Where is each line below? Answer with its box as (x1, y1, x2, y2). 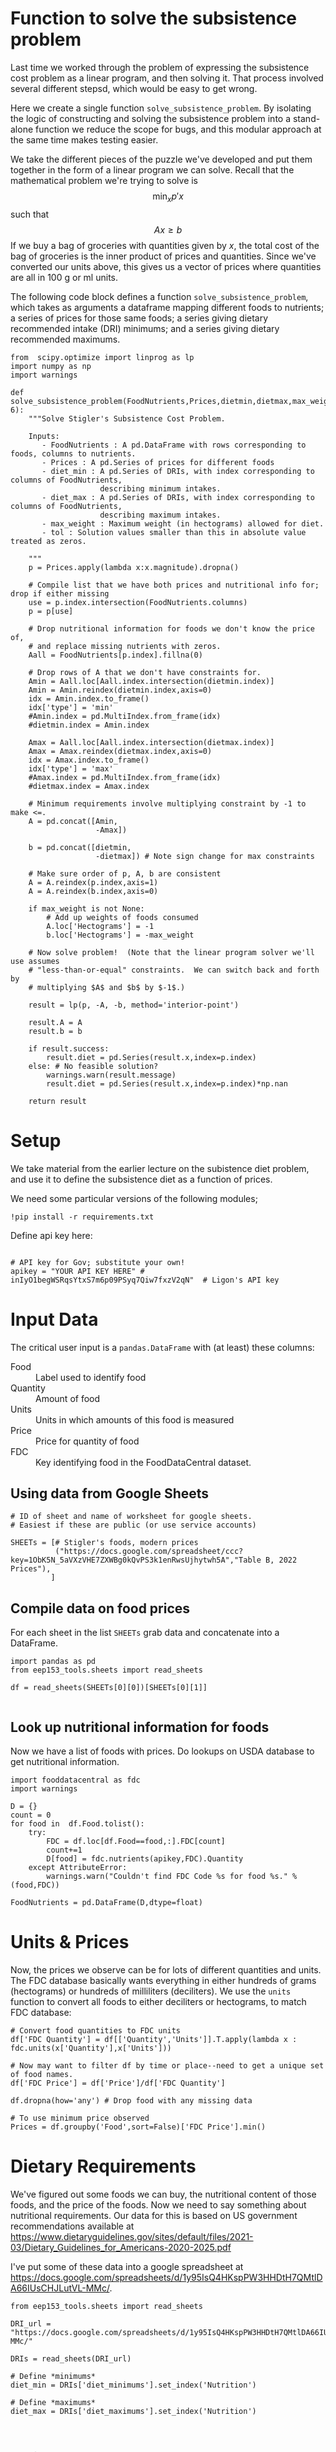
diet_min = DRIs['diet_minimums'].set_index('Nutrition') (10, 2380, 257, 2390)
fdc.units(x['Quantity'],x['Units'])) (10, 2043, 172, 2053)
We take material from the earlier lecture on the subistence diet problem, (10, 1162, 310, 1174)
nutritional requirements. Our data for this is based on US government (10, 2209, 298, 2221)
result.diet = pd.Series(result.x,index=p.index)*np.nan (46, 1078, 288, 1089)
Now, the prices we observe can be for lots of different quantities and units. (10, 1963, 322, 1976)
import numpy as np (10, 361, 92, 371)
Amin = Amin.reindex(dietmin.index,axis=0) (28, 685, 213, 695)
